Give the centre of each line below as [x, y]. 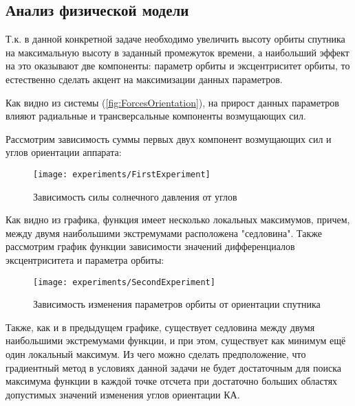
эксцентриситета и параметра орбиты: [85, 259]
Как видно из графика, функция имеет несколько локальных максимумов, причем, [178, 219]
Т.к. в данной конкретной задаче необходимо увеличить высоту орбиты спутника [175, 39]
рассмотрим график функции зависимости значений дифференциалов [150, 246]
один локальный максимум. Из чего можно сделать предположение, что [156, 354]
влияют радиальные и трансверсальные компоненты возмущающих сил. [156, 116]
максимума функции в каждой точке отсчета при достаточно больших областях [172, 381]
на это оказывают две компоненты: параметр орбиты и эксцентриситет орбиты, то [178, 66]
